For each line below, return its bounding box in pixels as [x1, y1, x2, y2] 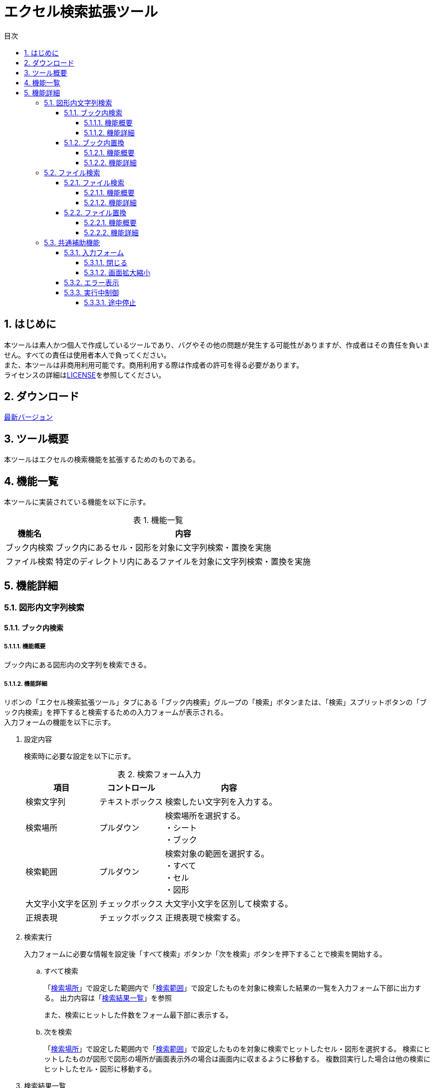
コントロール [107, 783, 155, 793]
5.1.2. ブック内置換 [64, 138, 124, 147]
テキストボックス [99, 797, 163, 807]
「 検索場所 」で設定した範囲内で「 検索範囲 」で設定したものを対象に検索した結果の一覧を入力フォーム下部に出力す [44, 984, 422, 993]
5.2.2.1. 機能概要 [84, 218, 137, 227]
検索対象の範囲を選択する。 [165, 849, 269, 859]
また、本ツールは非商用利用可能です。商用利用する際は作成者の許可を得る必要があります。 [4, 360, 304, 369]
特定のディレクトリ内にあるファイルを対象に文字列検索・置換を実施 [55, 556, 311, 567]
